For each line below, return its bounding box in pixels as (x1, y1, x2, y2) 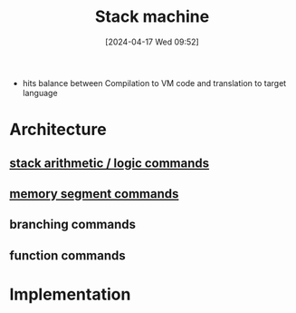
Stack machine (94, 6, 210, 27)
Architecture (9, 120, 107, 140)
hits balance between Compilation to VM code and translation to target (22, 77, 287, 88)
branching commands (9, 217, 137, 232)
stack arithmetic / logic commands (9, 155, 210, 171)
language (22, 87, 58, 98)
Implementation (9, 284, 131, 305)
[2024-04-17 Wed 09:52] (105, 36, 199, 47)
